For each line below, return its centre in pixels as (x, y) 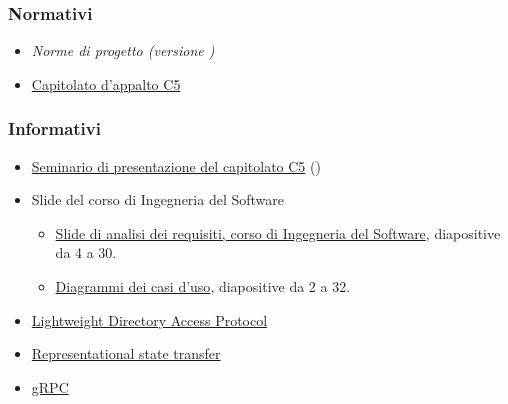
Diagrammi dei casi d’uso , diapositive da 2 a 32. (203, 286)
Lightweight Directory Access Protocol (149, 319)
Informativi (54, 128)
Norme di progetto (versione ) (123, 50)
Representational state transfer (126, 353)
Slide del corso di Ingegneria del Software (157, 199)
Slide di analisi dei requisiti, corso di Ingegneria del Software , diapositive (278, 232)
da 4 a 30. (86, 252)
